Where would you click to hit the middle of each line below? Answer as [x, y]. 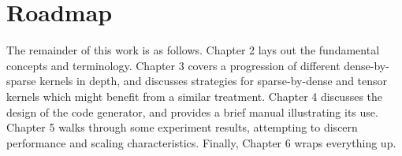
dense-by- [367, 65]
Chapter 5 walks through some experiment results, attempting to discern [182, 127]
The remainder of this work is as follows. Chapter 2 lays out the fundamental [193, 50]
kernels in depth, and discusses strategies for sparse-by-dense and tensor [214, 81]
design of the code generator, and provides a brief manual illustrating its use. [192, 111]
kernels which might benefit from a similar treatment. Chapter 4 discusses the [195, 96]
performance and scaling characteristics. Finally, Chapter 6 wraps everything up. [201, 142]
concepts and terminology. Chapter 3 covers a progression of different [173, 65]
